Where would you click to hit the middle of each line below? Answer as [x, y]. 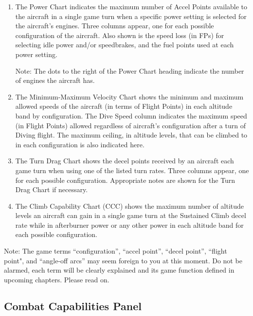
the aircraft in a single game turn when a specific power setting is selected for [131, 16]
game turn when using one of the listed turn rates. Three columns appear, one [132, 170]
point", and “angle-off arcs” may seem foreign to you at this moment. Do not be [123, 260]
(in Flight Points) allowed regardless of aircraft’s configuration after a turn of [130, 125]
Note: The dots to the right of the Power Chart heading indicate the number [130, 70]
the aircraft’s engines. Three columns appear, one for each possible [115, 26]
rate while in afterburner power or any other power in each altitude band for [129, 225]
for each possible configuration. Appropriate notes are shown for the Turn [125, 180]
